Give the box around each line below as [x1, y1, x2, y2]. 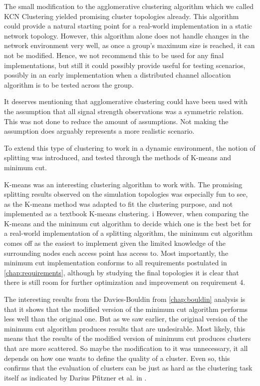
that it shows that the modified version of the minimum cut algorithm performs [4, 303, 248, 314]
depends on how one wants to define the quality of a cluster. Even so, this [4, 352, 230, 363]
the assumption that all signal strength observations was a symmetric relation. [4, 106, 244, 116]
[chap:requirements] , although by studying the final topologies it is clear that [4, 267, 239, 277]
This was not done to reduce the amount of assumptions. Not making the [4, 116, 229, 126]
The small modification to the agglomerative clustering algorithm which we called [4, 1, 254, 11]
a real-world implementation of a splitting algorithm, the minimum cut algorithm [4, 228, 253, 238]
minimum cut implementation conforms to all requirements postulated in [4, 257, 227, 268]
